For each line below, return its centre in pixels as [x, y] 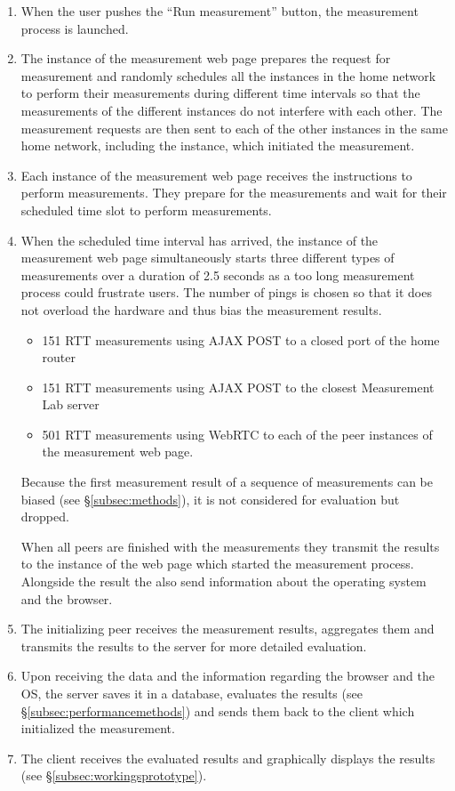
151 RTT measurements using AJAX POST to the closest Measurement [238, 387]
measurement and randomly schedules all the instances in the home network [228, 75]
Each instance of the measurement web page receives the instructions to [216, 175]
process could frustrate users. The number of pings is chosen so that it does [226, 292]
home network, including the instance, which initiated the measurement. [218, 145]
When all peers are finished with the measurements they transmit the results [230, 546]
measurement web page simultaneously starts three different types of [208, 258]
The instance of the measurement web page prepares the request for [206, 58]
